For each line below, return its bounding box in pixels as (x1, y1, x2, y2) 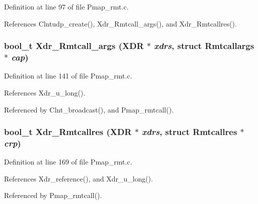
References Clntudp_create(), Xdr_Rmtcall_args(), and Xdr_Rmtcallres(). (4, 18, 237, 28)
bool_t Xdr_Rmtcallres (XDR (4, 125, 132, 138)
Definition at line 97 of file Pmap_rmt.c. (4, 1, 129, 11)
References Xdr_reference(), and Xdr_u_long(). (4, 173, 153, 183)
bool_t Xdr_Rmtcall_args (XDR (4, 39, 144, 52)
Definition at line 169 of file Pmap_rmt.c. (4, 156, 132, 167)
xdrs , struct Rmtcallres (142, 125, 237, 138)
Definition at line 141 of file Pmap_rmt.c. (4, 70, 132, 81)
